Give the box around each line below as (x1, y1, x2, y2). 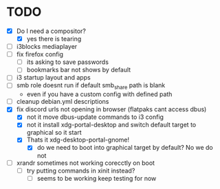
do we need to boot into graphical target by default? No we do (36, 144, 214, 152)
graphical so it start (26, 129, 82, 137)
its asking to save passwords (26, 58, 109, 66)
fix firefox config (16, 50, 63, 58)
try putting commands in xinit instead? (26, 166, 135, 175)
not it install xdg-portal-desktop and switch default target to (26, 121, 197, 129)
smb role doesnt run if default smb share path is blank (16, 81, 166, 91)
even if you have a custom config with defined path (26, 90, 173, 98)
